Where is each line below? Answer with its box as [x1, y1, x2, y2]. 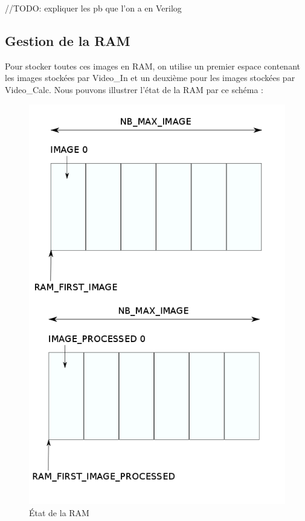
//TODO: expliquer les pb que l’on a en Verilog [5, 2, 182, 14]
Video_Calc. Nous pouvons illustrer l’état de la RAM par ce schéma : [5, 83, 263, 95]
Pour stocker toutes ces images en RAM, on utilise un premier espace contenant [5, 59, 300, 72]
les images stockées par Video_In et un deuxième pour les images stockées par [5, 71, 295, 84]
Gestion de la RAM [5, 31, 130, 50]
